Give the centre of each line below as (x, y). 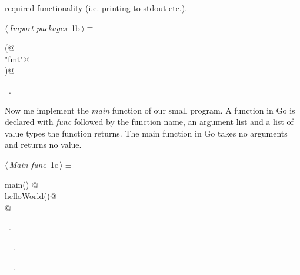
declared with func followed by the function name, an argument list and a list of (149, 122)
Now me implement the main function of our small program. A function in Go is (150, 110)
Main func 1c (34, 164)
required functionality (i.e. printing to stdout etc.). (96, 8)
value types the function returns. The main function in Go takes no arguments (146, 133)
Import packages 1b (44, 27)
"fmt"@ (17, 59)
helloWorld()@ (31, 196)
